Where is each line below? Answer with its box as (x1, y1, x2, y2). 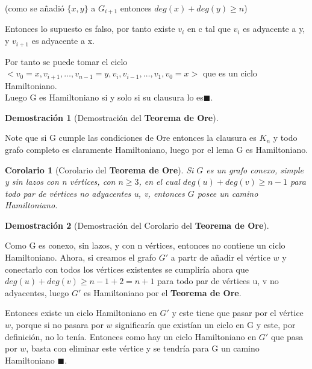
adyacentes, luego (5, 286, 69, 299)
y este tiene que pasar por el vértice (172, 306, 304, 319)
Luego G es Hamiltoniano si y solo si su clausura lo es (5, 91, 204, 104)
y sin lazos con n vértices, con (5, 175, 116, 188)
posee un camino (197, 187, 258, 199)
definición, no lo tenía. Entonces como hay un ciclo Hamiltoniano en (5, 330, 257, 343)
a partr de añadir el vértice (170, 251, 270, 264)
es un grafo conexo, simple (206, 163, 304, 176)
